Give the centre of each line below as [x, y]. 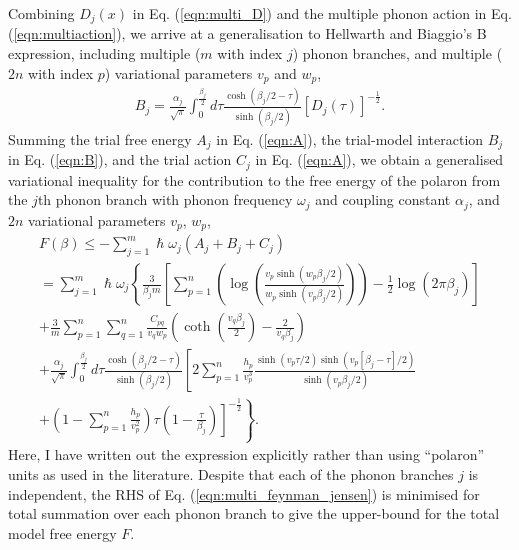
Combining [41, 13]
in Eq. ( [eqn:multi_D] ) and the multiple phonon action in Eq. [322, 13]
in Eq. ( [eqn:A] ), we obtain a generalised [379, 159]
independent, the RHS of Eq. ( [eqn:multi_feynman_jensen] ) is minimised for [244, 493]
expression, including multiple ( [104, 53]
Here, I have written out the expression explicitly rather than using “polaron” [246, 454]
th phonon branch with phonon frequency [165, 199]
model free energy [62, 532]
